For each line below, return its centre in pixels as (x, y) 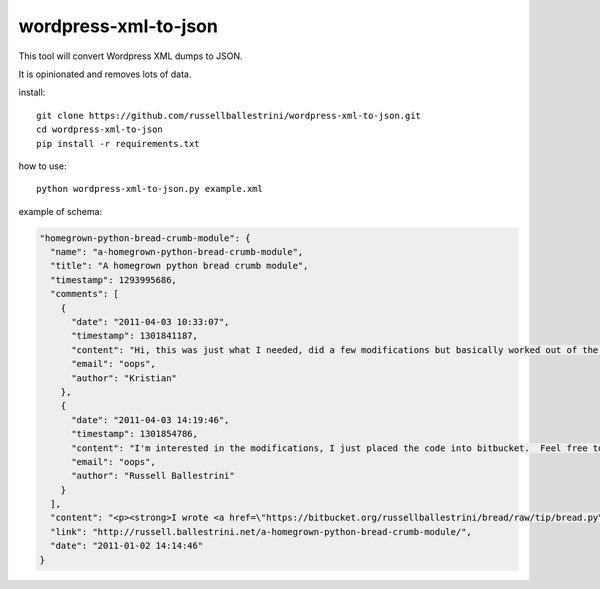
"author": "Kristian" (124, 378)
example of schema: (60, 211)
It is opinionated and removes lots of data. (105, 74)
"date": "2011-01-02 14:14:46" (127, 546)
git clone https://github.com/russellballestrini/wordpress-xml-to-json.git (229, 115)
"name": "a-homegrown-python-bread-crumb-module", (177, 252)
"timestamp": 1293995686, (113, 279)
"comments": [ (85, 294)
